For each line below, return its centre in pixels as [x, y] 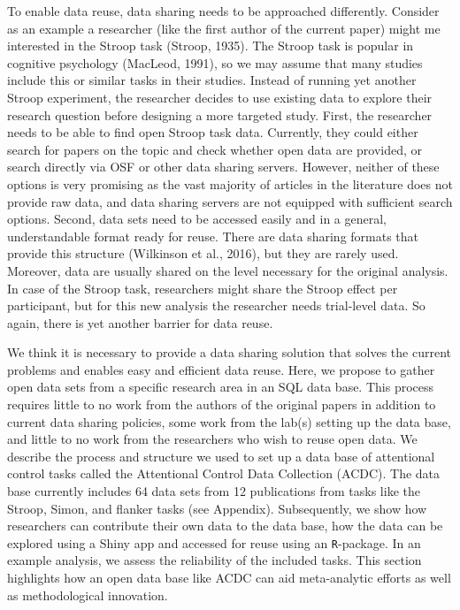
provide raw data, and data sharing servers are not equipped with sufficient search [230, 201]
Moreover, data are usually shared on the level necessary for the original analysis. [228, 270]
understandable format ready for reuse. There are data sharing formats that [213, 236]
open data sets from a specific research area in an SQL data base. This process [221, 387]
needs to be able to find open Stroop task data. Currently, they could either [213, 132]
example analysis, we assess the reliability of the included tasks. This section [215, 560]
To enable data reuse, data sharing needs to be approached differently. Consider [223, 11]
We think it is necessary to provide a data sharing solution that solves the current [230, 352]
